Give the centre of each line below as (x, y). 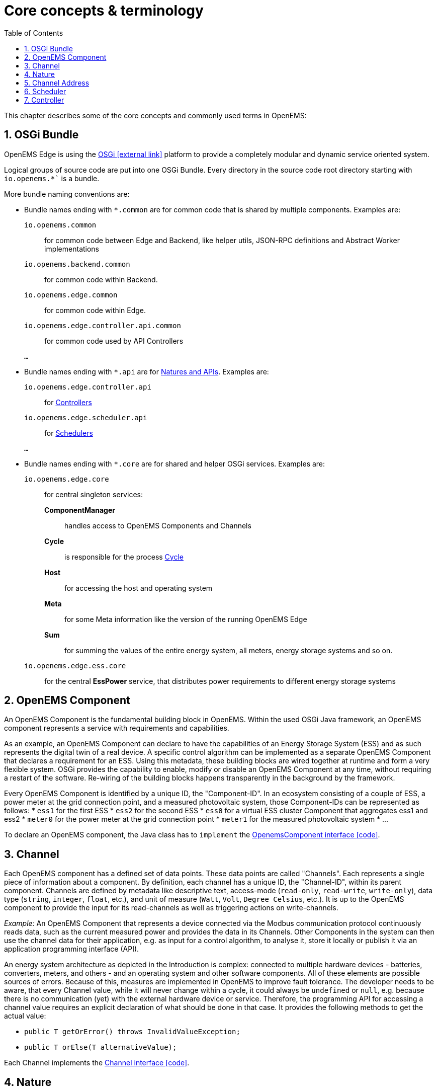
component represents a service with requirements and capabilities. (117, 728)
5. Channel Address (57, 83)
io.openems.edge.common (71, 295)
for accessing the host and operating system (139, 588)
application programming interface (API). (72, 949)
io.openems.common (60, 225)
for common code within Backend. (101, 279)
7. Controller (44, 100)
